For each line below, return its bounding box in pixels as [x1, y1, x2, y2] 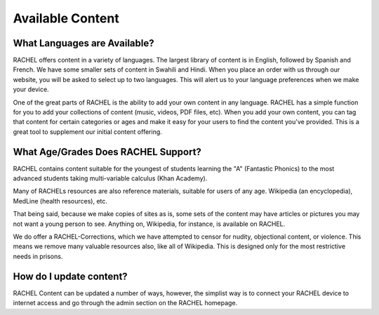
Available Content [13, 11, 119, 26]
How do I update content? [13, 270, 128, 282]
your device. [13, 85, 49, 94]
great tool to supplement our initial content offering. [13, 127, 163, 136]
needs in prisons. [13, 252, 63, 260]
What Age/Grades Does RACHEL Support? [13, 146, 201, 158]
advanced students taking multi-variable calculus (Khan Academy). [13, 174, 208, 182]
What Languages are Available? [13, 37, 154, 49]
